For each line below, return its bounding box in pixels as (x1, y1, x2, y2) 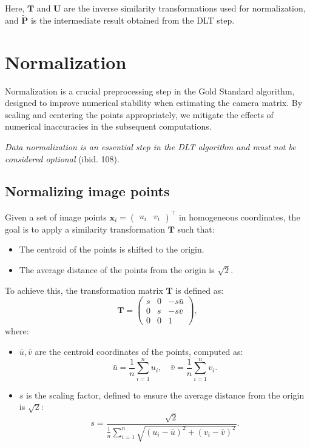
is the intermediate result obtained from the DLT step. (30, 13, 235, 26)
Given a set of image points (5, 210, 107, 223)
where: (5, 325, 29, 337)
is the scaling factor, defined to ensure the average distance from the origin (26, 388, 305, 401)
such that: (177, 222, 215, 235)
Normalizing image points (5, 182, 170, 200)
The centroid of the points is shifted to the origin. (19, 243, 204, 256)
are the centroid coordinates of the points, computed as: (35, 345, 243, 357)
